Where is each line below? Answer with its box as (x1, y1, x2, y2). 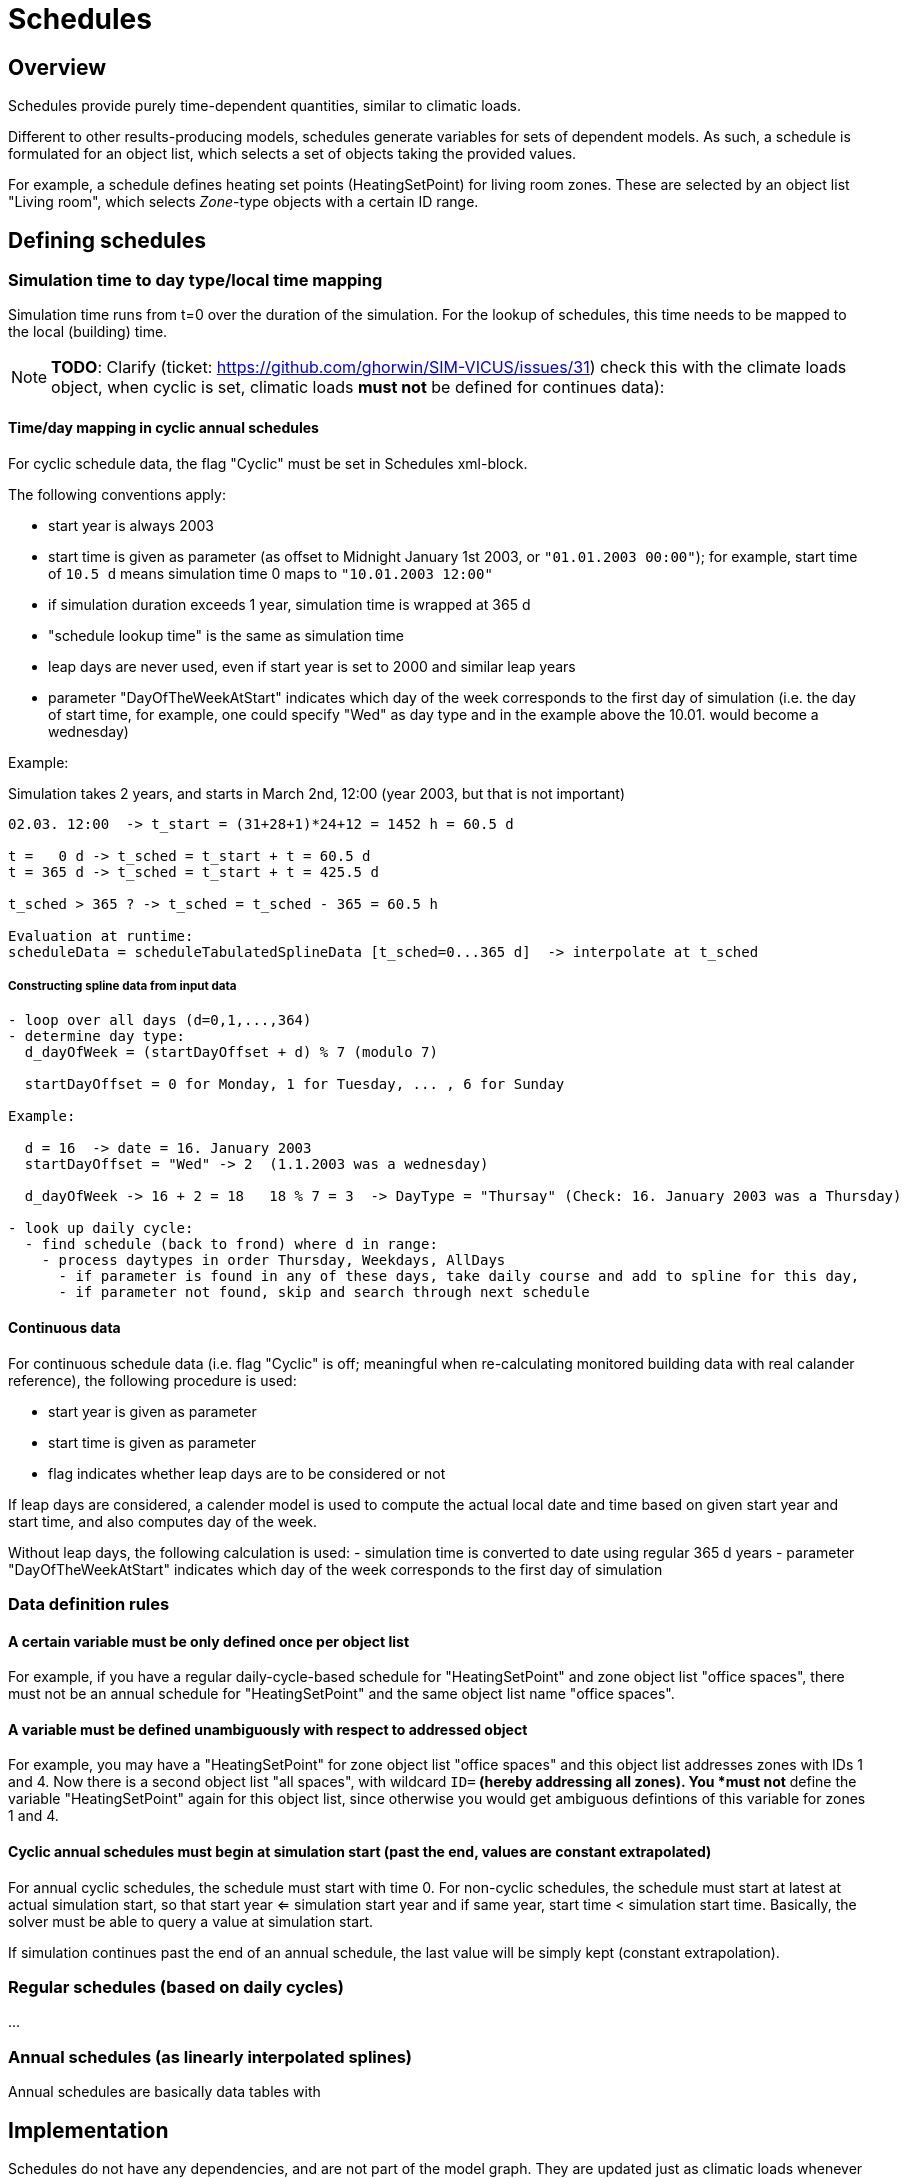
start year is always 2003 (48, 516, 214, 534)
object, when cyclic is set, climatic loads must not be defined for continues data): (51, 377, 665, 398)
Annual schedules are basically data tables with (8, 2083, 321, 2101)
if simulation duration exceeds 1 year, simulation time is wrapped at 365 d (48, 595, 531, 613)
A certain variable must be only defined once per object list (8, 1632, 410, 1650)
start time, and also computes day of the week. (8, 1512, 318, 1530)
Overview (8, 54, 107, 80)
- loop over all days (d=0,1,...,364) (8, 1012, 312, 1029)
